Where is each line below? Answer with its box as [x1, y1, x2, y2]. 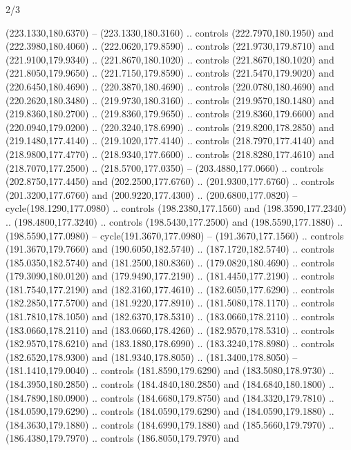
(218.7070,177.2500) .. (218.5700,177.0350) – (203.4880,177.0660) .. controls [6, 160, 324, 175]
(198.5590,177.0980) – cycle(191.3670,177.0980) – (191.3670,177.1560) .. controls [6, 228, 344, 242]
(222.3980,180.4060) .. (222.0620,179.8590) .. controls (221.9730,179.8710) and [6, 39, 334, 53]
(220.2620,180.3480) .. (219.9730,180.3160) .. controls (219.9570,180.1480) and [6, 92, 334, 107]
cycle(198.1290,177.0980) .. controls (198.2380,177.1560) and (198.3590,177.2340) [6, 201, 347, 215]
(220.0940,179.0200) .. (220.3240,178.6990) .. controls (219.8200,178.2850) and [6, 119, 334, 134]
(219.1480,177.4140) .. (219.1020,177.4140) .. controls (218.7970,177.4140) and [6, 133, 334, 148]
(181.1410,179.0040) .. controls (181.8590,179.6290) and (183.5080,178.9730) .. [6, 363, 334, 378]
